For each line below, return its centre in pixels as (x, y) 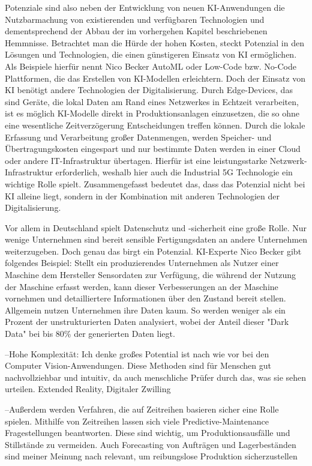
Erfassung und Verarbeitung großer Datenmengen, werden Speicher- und (138, 137)
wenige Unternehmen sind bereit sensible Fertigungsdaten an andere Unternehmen (156, 239)
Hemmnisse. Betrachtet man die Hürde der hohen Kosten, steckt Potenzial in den (154, 42)
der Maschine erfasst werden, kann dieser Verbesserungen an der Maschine (142, 286)
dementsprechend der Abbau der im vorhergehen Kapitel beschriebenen (136, 31)
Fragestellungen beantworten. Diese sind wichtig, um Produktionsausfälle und (148, 433)
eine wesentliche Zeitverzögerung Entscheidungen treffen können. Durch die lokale (155, 125)
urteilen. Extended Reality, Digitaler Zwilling (88, 389)
